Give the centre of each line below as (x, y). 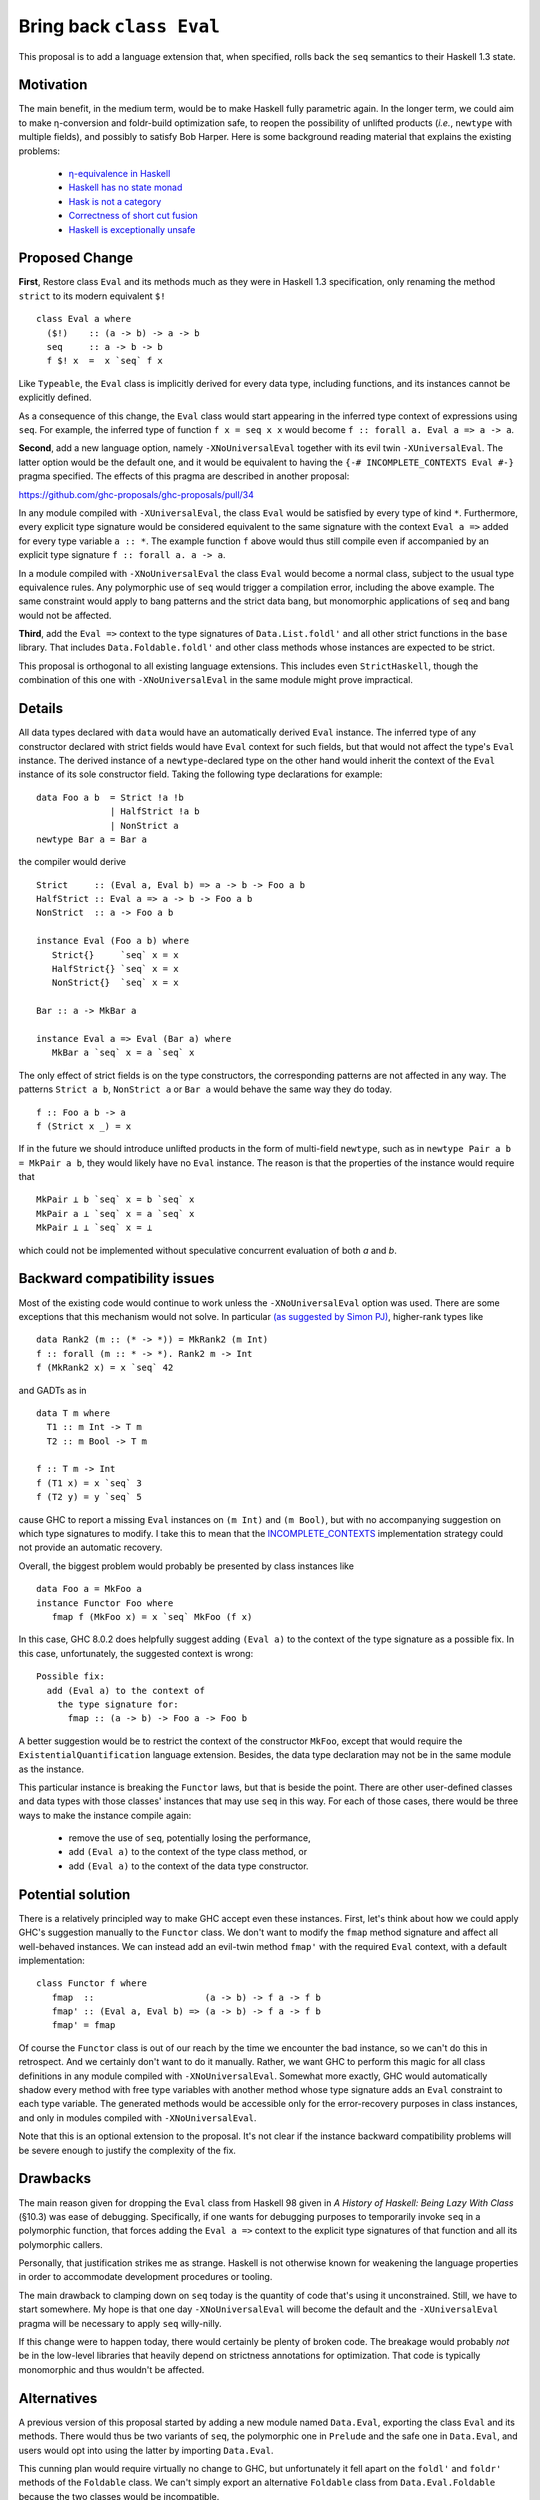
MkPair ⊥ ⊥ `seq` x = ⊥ (94, 1228)
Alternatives (58, 2398)
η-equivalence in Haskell (119, 174)
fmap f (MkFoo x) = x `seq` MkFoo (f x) (152, 1616)
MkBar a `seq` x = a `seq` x (123, 1053)
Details (41, 708)
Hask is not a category (115, 201)
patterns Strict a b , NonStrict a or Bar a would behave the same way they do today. (205, 1089)
